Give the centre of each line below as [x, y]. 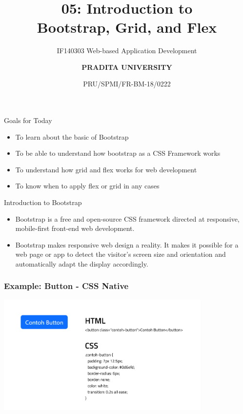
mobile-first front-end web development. [75, 228]
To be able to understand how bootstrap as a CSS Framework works [118, 153]
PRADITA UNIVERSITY [127, 67]
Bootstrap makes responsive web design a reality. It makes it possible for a [127, 244]
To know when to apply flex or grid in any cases [87, 186]
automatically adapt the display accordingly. [82, 264]
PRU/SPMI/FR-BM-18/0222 [127, 83]
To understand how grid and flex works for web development [106, 169]
